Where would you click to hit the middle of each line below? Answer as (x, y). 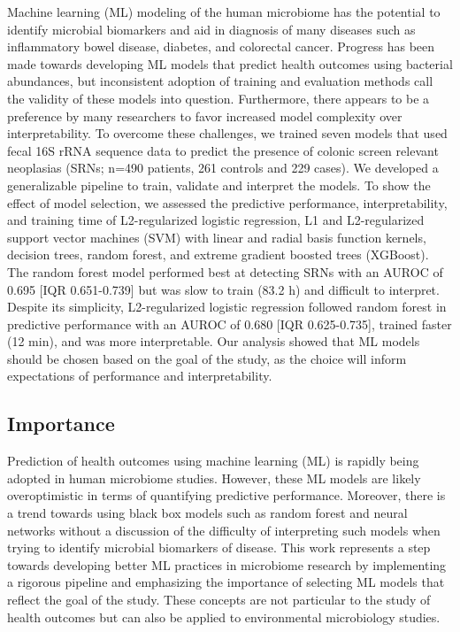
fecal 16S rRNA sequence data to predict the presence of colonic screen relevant (223, 150)
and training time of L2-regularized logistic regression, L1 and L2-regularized (216, 220)
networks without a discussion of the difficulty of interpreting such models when (224, 530)
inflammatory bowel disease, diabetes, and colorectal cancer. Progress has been (221, 46)
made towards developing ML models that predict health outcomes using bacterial (230, 63)
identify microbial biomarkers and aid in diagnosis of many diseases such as (211, 29)
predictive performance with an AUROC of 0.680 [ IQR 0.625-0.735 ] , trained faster (230, 324)
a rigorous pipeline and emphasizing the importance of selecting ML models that (226, 582)
